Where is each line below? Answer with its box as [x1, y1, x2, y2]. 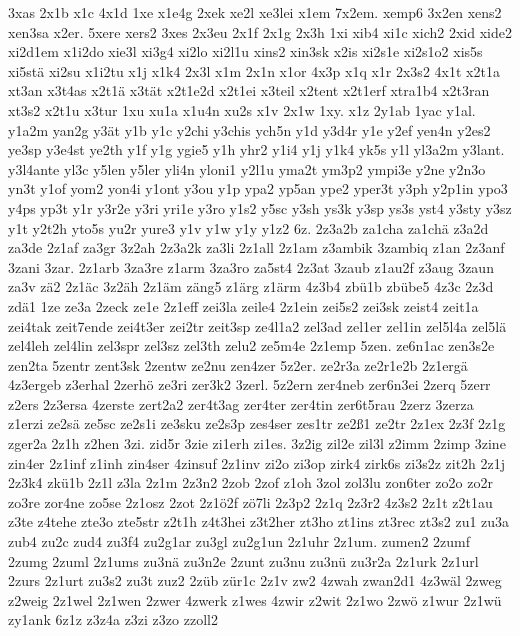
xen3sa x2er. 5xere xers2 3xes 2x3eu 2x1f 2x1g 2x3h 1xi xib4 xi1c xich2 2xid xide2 [8, 21, 512, 42]
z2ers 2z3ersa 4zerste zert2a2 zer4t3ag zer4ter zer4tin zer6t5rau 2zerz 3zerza [8, 393, 474, 414]
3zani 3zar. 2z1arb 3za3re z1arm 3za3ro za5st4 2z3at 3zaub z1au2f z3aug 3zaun [8, 256, 494, 277]
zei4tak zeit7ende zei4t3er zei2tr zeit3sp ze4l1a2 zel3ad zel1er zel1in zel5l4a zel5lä [8, 315, 507, 336]
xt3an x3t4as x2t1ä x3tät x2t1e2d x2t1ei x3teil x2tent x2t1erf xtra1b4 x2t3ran [8, 80, 490, 101]
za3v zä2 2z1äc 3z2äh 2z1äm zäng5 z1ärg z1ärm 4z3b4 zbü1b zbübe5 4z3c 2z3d [8, 276, 494, 297]
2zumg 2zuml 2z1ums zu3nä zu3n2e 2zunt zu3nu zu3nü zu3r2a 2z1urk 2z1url [8, 550, 479, 571]
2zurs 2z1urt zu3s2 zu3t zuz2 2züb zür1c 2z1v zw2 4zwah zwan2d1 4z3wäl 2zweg [8, 570, 502, 591]
